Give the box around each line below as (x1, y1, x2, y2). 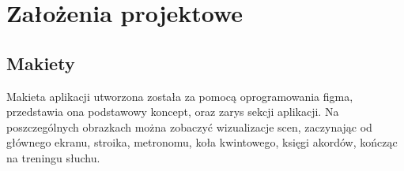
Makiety (6, 50, 75, 75)
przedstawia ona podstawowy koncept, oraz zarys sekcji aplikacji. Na (6, 103, 339, 120)
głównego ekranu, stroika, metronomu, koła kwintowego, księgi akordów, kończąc (6, 134, 398, 151)
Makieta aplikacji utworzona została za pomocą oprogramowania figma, (6, 87, 353, 104)
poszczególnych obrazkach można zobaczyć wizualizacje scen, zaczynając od (6, 118, 372, 135)
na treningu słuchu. (6, 149, 100, 165)
